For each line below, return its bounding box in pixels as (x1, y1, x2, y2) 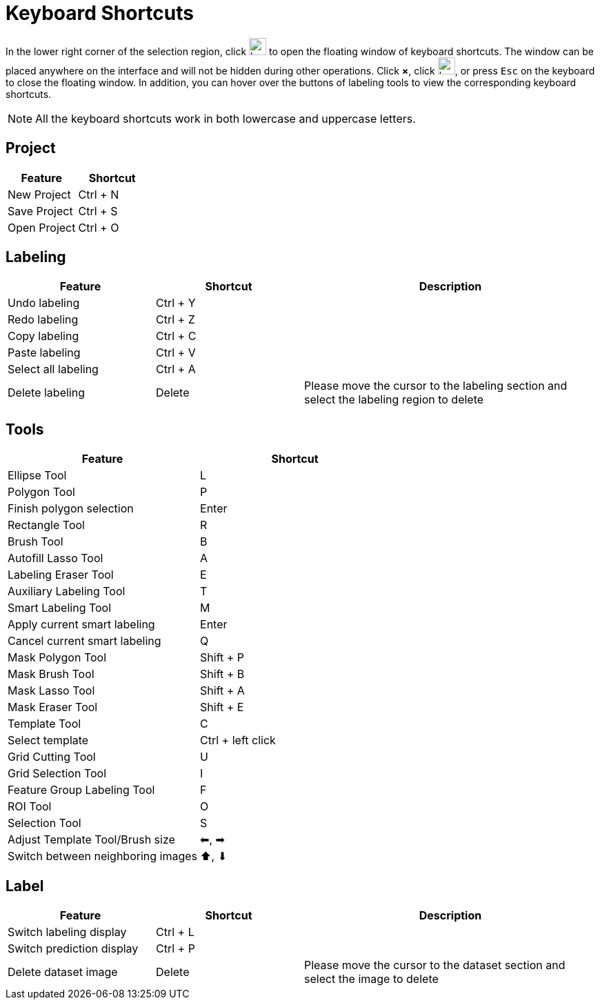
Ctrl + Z (156, 312, 195, 327)
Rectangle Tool (8, 518, 85, 533)
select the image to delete (304, 972, 439, 986)
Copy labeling (8, 329, 79, 344)
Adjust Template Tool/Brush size (8, 833, 175, 847)
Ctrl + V (156, 346, 196, 360)
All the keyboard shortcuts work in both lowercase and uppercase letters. (35, 111, 416, 126)
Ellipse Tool (8, 468, 67, 483)
